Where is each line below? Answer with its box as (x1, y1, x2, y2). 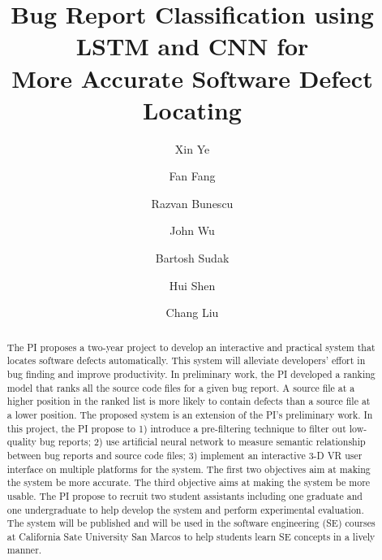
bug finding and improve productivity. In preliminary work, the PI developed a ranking (6, 367, 376, 380)
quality (6, 435, 36, 449)
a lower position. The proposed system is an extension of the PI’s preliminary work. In (6, 407, 373, 421)
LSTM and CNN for (75, 29, 309, 63)
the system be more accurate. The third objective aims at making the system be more (6, 475, 371, 489)
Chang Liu (165, 304, 219, 321)
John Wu (170, 222, 215, 239)
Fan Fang (169, 167, 216, 184)
